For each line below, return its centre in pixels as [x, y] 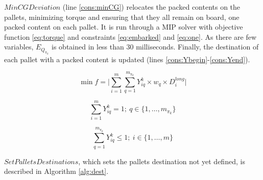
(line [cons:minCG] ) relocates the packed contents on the [151, 7]
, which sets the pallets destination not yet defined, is [162, 161]
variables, [19, 47]
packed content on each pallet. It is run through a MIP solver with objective [124, 27]
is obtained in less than [88, 47]
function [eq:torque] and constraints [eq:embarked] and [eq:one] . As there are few [130, 36]
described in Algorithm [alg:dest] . [56, 171]
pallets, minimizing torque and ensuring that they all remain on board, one [122, 17]
